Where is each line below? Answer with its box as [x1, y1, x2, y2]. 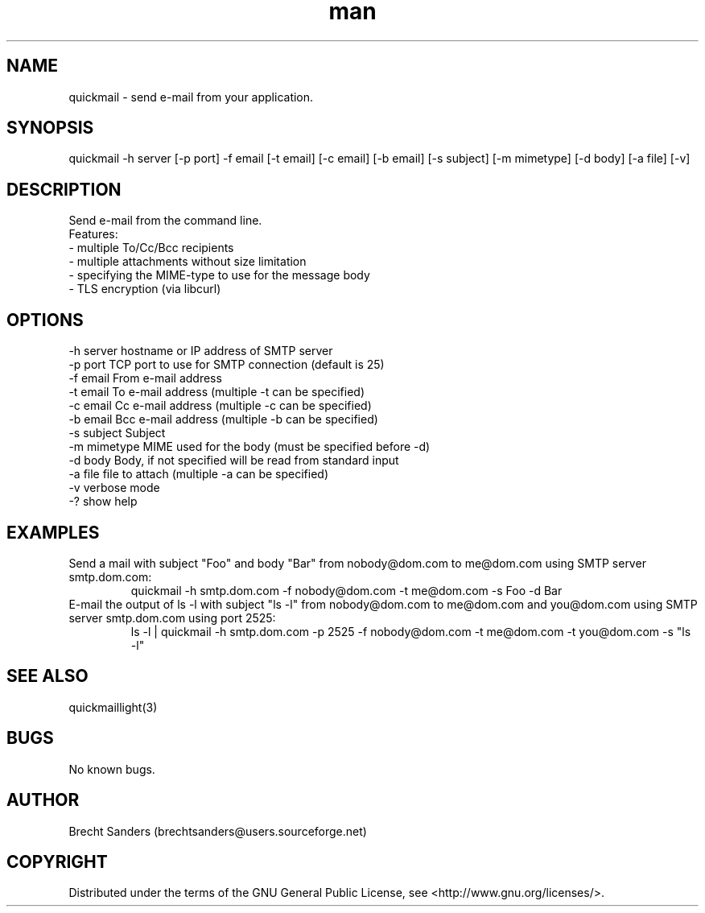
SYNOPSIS [6, 118, 94, 138]
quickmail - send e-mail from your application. [68, 89, 314, 104]
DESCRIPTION [6, 179, 122, 200]
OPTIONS [6, 309, 84, 330]
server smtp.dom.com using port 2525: [68, 610, 276, 625]
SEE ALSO [6, 666, 89, 687]
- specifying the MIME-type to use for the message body [68, 268, 370, 283]
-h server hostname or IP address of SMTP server [68, 344, 333, 358]
